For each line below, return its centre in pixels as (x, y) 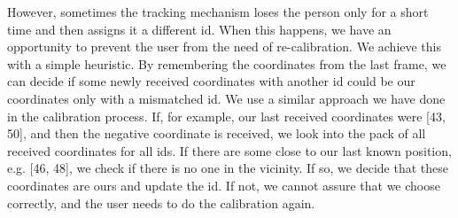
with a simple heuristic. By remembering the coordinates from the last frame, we (227, 63)
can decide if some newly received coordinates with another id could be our (211, 81)
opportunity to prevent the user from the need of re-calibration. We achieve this (225, 47)
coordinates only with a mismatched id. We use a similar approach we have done (226, 98)
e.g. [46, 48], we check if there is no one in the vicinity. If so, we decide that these (228, 168)
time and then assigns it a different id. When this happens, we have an (199, 29)
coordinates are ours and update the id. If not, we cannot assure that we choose (224, 185)
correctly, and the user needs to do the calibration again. (161, 202)
